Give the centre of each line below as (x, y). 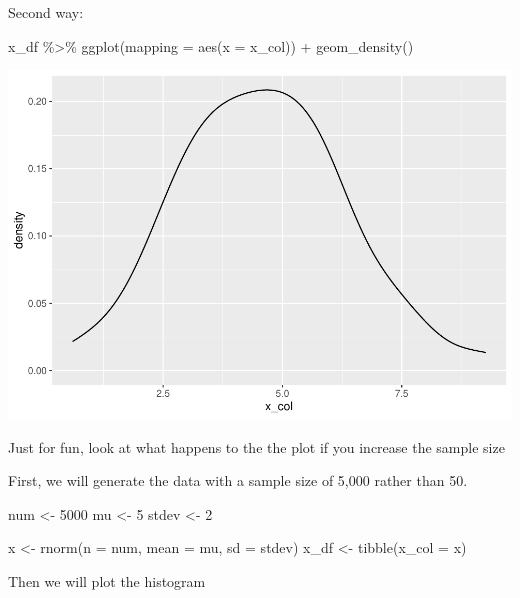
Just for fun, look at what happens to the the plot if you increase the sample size (256, 446)
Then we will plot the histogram (107, 581)
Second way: (46, 12)
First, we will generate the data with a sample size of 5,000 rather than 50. (238, 480)
